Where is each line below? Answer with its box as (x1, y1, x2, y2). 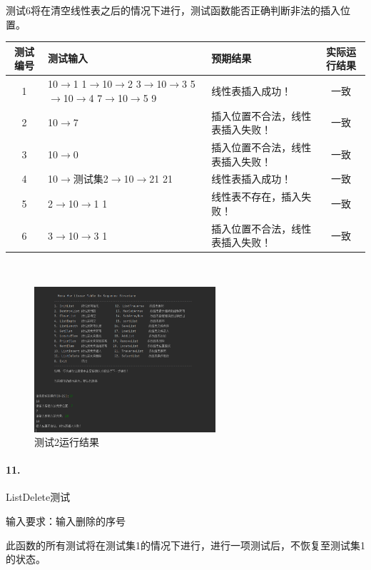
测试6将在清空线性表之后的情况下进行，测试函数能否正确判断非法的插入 (6, 3, 340, 17)
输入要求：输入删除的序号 (6, 514, 126, 529)
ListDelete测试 (6, 489, 71, 504)
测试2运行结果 (34, 434, 99, 449)
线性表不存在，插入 (211, 189, 302, 204)
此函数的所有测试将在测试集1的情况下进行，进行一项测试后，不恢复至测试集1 (6, 537, 365, 552)
